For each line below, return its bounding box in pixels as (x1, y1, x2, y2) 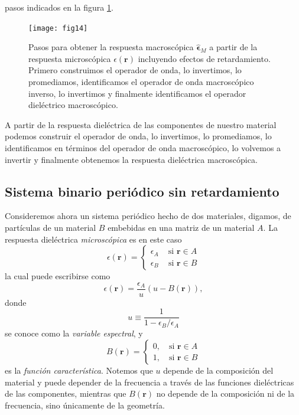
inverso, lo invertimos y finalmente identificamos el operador (28, 87, 246, 99)
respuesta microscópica (28, 52, 111, 64)
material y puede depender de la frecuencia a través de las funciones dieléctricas (5, 375, 294, 388)
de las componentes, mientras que (5, 387, 126, 400)
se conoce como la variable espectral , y (5, 327, 143, 339)
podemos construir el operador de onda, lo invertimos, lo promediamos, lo (5, 130, 272, 142)
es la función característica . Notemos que (5, 364, 153, 377)
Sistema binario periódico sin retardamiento (5, 182, 279, 200)
